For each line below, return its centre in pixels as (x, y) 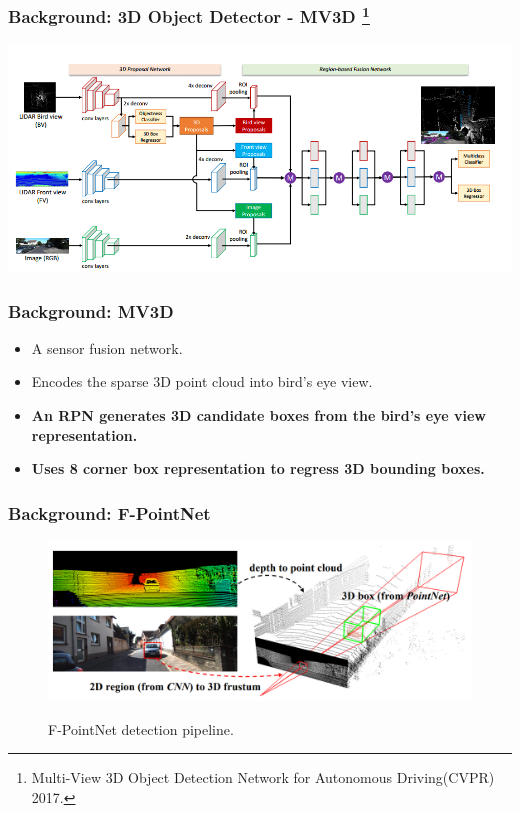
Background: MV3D (91, 310)
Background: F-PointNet (109, 512)
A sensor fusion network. (107, 347)
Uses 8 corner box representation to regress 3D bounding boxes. (258, 468)
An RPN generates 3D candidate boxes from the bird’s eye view (258, 415)
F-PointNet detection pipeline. (141, 728)
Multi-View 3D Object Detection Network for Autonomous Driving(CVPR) (263, 777)
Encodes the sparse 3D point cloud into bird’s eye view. (202, 381)
